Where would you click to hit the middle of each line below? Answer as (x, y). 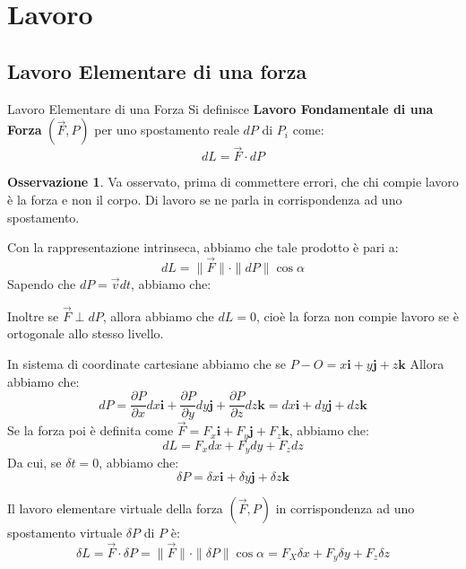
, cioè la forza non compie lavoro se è (357, 315)
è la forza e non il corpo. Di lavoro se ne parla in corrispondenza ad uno (205, 199)
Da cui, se (35, 463)
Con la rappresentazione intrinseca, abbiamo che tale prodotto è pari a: (203, 247)
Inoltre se (33, 315)
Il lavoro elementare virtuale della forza (115, 508)
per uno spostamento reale (167, 130)
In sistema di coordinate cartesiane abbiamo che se (147, 363)
